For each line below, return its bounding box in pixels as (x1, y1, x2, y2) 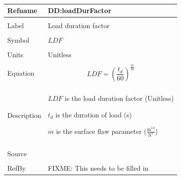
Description (7, 110, 41, 120)
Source (7, 148, 27, 158)
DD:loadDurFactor (47, 5, 112, 16)
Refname (7, 5, 37, 16)
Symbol (7, 35, 30, 45)
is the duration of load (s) (55, 109, 132, 119)
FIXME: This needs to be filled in (47, 163, 149, 173)
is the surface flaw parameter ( (56, 126, 147, 136)
